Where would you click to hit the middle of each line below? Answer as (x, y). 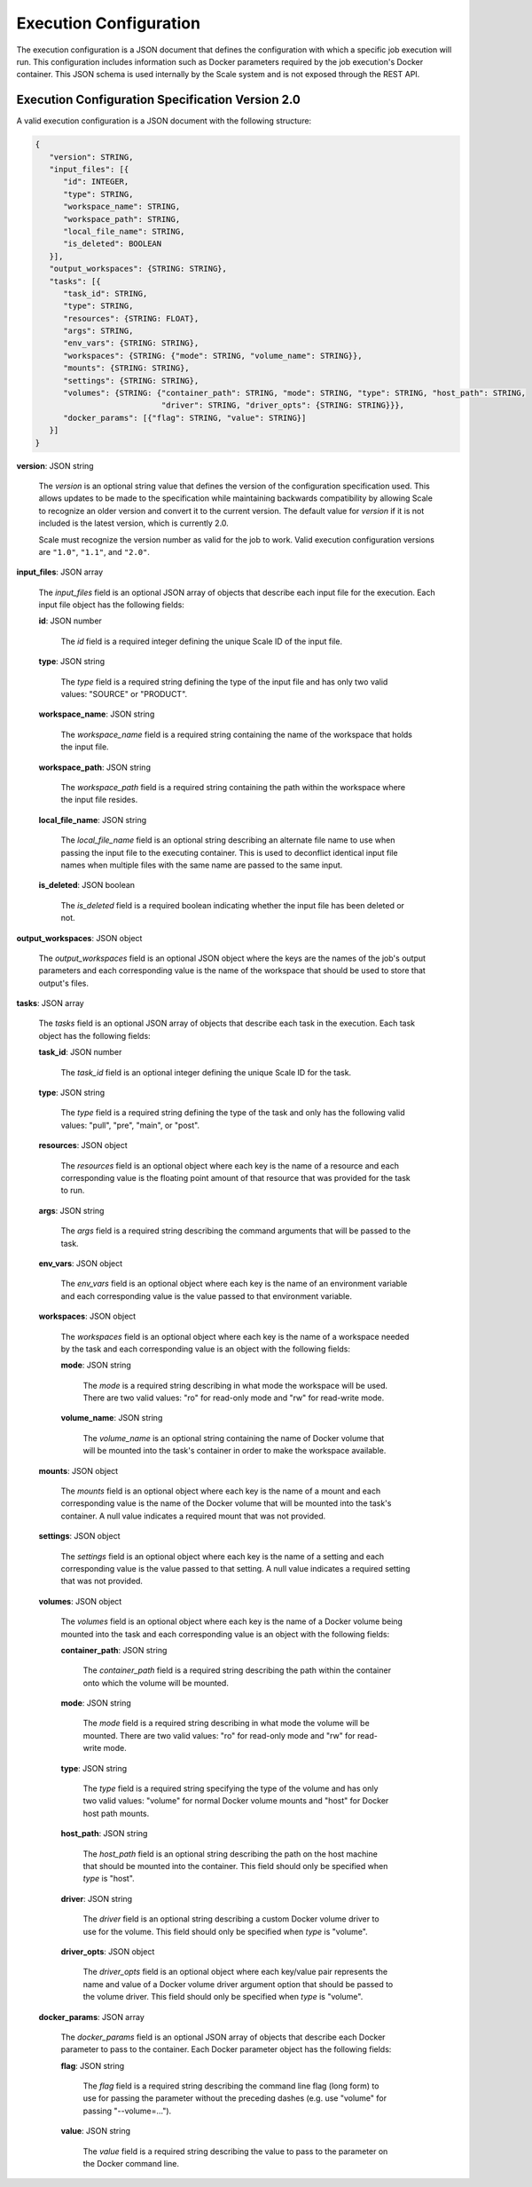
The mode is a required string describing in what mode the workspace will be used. (235, 1385)
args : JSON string (71, 1210)
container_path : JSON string (114, 1650)
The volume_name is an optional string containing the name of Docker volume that (234, 1438)
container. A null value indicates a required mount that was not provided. (193, 1516)
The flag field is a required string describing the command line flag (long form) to (231, 2086)
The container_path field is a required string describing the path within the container (237, 1670)
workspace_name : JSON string (97, 714)
